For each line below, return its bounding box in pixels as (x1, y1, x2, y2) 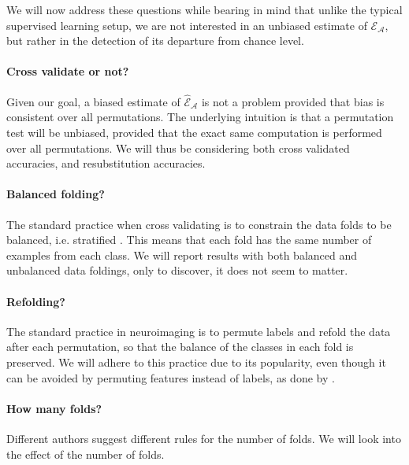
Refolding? (6, 293, 65, 309)
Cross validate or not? (6, 63, 129, 79)
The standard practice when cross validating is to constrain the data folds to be (6, 216, 392, 232)
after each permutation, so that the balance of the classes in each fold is (6, 338, 354, 355)
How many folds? (6, 400, 102, 416)
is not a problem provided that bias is (201, 93, 385, 109)
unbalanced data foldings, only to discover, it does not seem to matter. (6, 262, 348, 279)
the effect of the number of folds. (6, 445, 165, 462)
